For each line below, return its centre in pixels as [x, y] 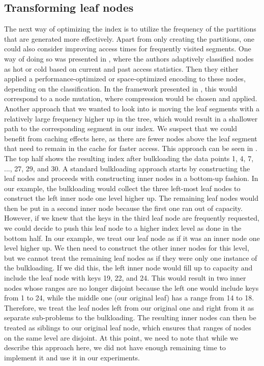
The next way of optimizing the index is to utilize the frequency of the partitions [130, 29]
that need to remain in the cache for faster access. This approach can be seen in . [131, 148]
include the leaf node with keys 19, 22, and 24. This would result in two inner [125, 278]
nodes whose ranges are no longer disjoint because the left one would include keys [131, 287]
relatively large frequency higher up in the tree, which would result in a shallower [131, 118]
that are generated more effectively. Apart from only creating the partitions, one [129, 38]
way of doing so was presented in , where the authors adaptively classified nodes [129, 58]
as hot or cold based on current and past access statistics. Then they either [121, 68]
